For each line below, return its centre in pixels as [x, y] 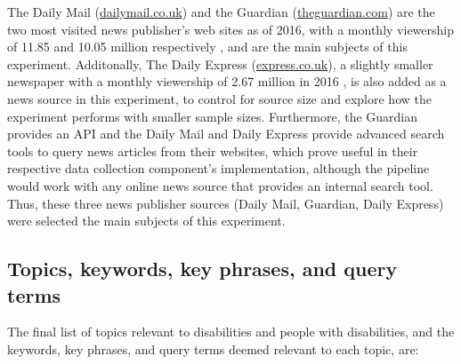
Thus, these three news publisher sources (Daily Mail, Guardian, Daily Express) [226, 203]
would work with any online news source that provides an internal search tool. [220, 185]
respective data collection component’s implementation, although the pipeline [218, 168]
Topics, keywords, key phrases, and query [202, 269]
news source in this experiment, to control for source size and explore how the [219, 98]
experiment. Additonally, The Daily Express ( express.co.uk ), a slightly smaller [220, 63]
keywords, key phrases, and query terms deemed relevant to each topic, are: [213, 348]
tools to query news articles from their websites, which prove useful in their [213, 150]
